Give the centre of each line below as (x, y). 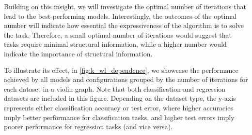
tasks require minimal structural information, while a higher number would (115, 44)
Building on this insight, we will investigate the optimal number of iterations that (125, 6)
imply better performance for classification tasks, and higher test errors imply (119, 117)
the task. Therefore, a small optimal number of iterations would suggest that (118, 34)
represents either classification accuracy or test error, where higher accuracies (118, 107)
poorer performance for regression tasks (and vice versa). (88, 127)
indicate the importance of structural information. (78, 53)
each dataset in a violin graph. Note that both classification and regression (115, 88)
